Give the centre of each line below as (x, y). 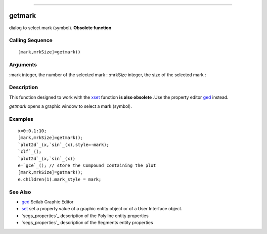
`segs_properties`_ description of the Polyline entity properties (85, 216)
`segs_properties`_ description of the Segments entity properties (87, 223)
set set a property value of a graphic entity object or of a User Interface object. (102, 209)
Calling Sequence (31, 41)
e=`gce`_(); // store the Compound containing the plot (87, 165)
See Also (20, 192)
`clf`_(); (30, 152)
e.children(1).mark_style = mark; (60, 179)
